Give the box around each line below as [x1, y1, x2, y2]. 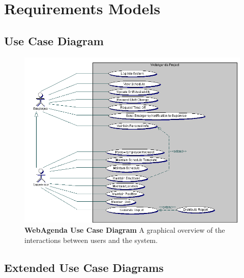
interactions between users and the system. [24, 234, 158, 245]
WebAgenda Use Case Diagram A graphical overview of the [24, 225, 225, 235]
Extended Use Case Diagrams [4, 259, 164, 275]
